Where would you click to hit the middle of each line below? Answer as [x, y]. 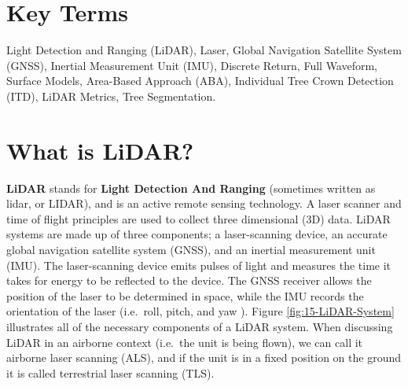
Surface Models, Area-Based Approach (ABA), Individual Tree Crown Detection [200, 81]
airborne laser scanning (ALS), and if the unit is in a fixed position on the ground [204, 358]
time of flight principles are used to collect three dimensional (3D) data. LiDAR [198, 218]
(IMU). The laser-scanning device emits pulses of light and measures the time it [199, 265]
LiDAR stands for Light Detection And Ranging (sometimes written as [191, 188]
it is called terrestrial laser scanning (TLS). [110, 372]
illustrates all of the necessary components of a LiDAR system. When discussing [200, 326]
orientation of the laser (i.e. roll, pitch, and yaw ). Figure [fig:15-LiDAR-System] [200, 311]
